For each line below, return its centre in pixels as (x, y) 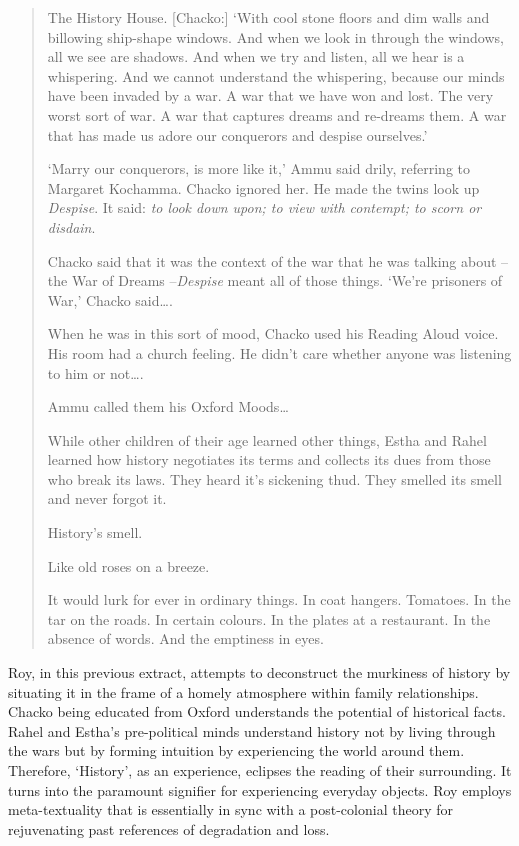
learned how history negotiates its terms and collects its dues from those (269, 459)
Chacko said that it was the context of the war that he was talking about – (278, 260)
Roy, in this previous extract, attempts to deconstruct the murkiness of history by (259, 672)
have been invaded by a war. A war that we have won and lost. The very (270, 95)
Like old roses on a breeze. (128, 565)
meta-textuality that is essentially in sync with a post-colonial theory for (230, 809)
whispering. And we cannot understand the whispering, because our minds (276, 75)
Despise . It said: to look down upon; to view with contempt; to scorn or (264, 207)
